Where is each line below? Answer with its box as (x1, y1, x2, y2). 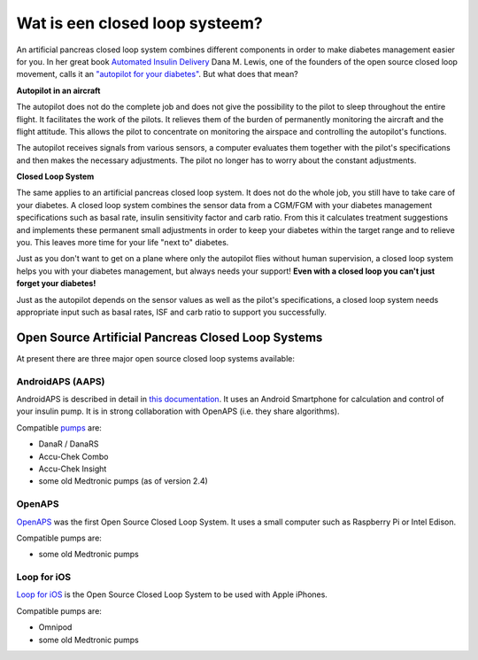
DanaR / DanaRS (38, 439, 99, 449)
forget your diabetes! (16, 278, 96, 289)
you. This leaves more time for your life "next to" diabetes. (16, 237, 229, 248)
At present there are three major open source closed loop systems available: (16, 353, 296, 363)
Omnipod (38, 622, 73, 633)
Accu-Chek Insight (38, 463, 107, 474)
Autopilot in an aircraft (16, 85, 101, 96)
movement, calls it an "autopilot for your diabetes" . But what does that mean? (16, 69, 298, 80)
